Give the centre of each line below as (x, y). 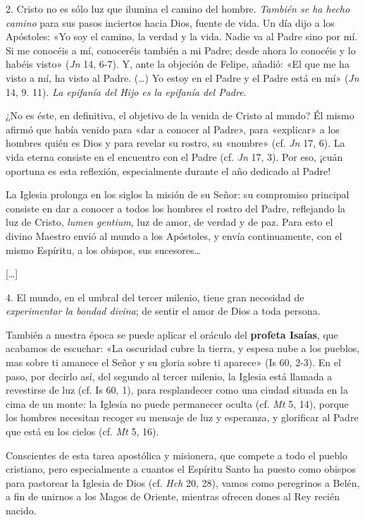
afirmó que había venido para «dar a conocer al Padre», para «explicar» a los (173, 129)
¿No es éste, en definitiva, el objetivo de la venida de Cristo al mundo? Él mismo (180, 115)
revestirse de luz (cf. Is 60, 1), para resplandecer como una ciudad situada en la (177, 390)
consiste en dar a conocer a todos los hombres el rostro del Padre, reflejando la (175, 208)
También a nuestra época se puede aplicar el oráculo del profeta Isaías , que (172, 334)
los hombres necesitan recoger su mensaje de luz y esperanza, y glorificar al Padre (182, 417)
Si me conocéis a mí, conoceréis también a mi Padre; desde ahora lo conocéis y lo (181, 50)
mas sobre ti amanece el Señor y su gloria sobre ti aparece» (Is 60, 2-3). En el (173, 362)
